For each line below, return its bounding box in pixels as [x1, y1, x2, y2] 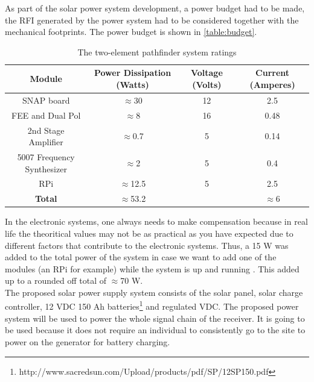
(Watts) [116, 78, 149, 90]
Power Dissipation [94, 66, 171, 79]
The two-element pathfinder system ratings [77, 45, 237, 58]
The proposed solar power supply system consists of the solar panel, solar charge [5, 286, 303, 298]
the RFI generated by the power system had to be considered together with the [5, 13, 299, 26]
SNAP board [22, 93, 70, 106]
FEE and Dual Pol [11, 108, 81, 121]
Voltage [190, 66, 223, 79]
